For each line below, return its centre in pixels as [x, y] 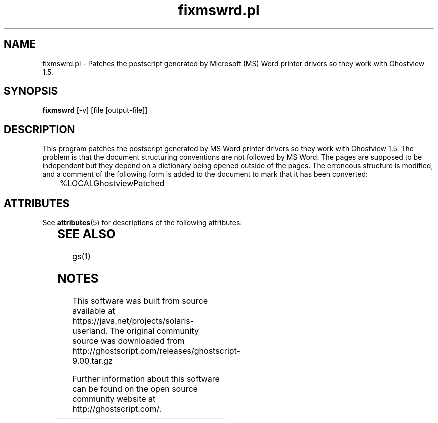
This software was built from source [140, 301]
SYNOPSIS [31, 91]
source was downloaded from [129, 341]
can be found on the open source [135, 389]
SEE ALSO [87, 234]
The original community [154, 331]
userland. [90, 331]
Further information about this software [146, 379]
